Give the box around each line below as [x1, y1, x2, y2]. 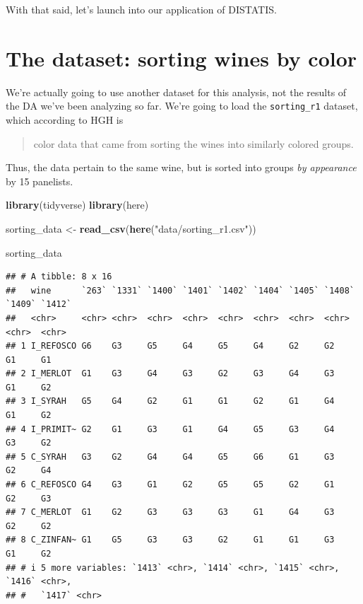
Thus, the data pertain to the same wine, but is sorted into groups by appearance [6, 160, 357, 175]
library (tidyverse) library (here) [6, 197, 149, 212]
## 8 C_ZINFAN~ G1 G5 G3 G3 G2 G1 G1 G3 [6, 535, 335, 545]
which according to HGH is [6, 112, 124, 127]
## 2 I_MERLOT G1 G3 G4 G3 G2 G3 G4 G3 [6, 368, 335, 379]
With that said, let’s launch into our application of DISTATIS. [6, 2, 277, 16]
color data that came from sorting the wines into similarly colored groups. [33, 136, 354, 151]
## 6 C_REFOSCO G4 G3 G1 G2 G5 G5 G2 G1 [6, 480, 335, 490]
